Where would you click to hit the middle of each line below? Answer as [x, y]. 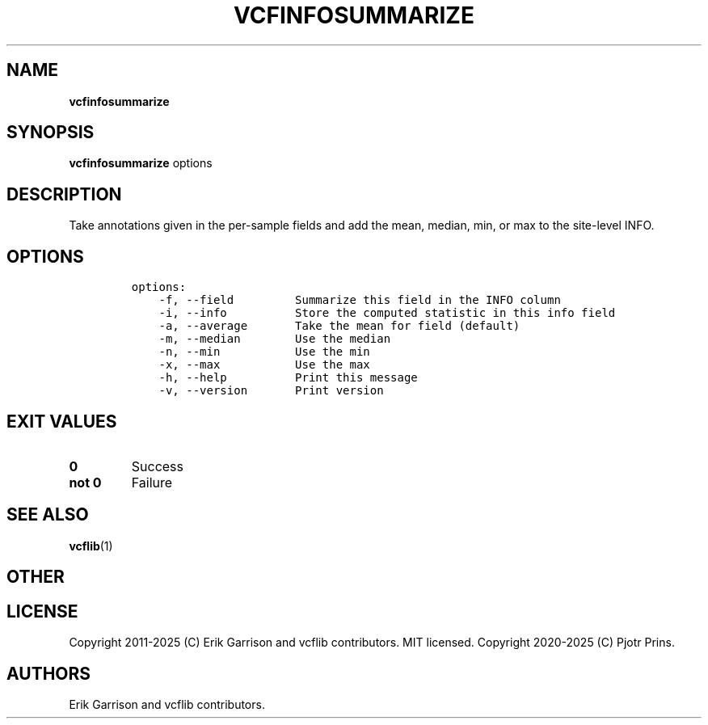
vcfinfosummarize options [141, 163]
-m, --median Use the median [275, 339]
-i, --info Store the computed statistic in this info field [387, 313]
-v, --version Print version [271, 391]
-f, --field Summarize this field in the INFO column [360, 300]
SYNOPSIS [51, 133]
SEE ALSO [48, 515]
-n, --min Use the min [264, 352]
